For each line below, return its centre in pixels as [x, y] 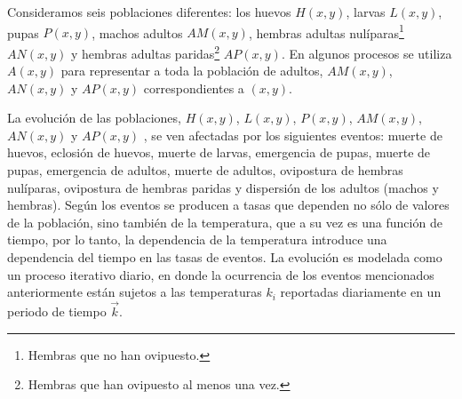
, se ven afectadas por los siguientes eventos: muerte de [293, 135]
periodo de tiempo [57, 311]
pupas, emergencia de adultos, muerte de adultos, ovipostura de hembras [205, 170]
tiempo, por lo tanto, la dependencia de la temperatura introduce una [197, 239]
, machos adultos [137, 32]
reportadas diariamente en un [361, 292]
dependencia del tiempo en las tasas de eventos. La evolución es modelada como [225, 257]
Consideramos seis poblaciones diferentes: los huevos [149, 12]
